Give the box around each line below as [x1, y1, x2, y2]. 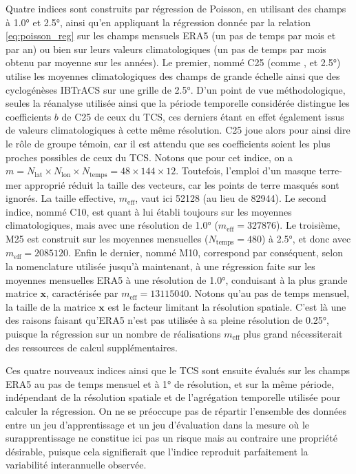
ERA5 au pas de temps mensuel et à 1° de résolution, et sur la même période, [6, 376, 335, 391]
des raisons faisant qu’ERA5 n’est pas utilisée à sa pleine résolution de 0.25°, [6, 313, 329, 327]
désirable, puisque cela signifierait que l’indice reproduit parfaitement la [6, 444, 308, 458]
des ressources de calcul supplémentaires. [6, 340, 178, 354]
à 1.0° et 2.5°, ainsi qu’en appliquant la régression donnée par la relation [6, 14, 311, 29]
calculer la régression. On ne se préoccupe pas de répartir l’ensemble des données [6, 403, 347, 418]
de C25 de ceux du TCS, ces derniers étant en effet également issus [61, 109, 344, 123]
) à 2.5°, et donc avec [261, 231, 351, 245]
